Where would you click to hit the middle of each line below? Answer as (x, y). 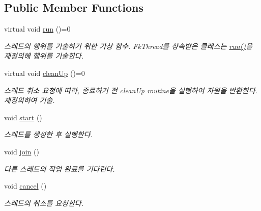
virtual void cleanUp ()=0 (45, 73)
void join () (22, 151)
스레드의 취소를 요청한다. (44, 203)
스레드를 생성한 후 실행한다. (48, 134)
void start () (23, 117)
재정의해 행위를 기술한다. (44, 56)
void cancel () (25, 186)
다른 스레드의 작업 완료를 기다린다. (60, 168)
